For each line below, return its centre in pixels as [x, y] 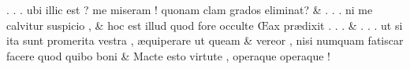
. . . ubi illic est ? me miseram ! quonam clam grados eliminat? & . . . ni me [190, 9]
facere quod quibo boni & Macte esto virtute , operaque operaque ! [168, 55]
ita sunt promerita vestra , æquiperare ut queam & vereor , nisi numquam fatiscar [205, 40]
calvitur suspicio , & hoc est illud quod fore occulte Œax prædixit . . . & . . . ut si [205, 25]
